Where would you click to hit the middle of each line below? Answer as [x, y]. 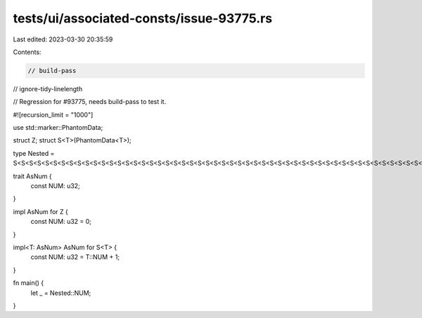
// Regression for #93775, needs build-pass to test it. [90, 102]
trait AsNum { [32, 176]
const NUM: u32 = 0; [61, 222]
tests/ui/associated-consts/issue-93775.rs [143, 18]
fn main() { [28, 283]
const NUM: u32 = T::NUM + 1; [75, 257]
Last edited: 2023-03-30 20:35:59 [63, 39]
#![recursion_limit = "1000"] [53, 114]
